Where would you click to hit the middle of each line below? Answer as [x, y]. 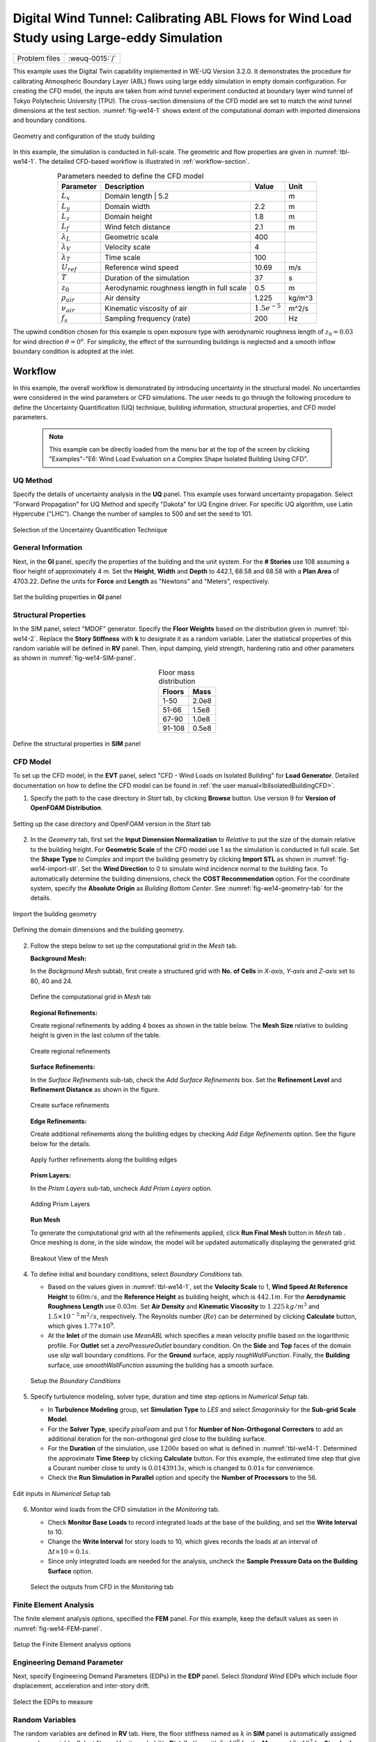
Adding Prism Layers [60, 1204]
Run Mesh [45, 1220]
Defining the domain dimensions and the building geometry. [99, 930]
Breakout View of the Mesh [69, 1258]
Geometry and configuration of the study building [84, 136]
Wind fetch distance [138, 226]
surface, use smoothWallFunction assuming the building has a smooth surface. [161, 1365]
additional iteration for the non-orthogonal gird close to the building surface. [157, 1438]
